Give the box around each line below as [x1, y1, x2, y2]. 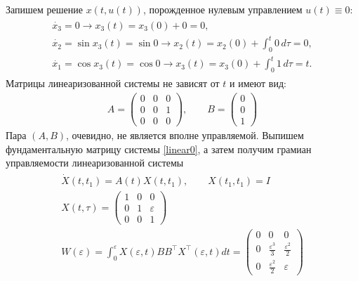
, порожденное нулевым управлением [142, 2, 303, 16]
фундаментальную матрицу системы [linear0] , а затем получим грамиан [6, 141, 312, 156]
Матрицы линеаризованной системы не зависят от [6, 76, 220, 91]
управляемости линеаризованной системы [6, 155, 184, 170]
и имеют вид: [230, 76, 286, 91]
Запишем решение [6, 2, 83, 16]
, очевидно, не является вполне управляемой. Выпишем [66, 128, 304, 143]
